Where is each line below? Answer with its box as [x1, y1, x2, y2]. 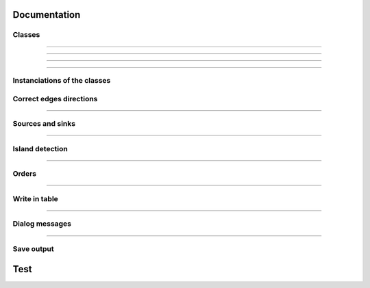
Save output [12, 244, 54, 253]
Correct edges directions [12, 94, 98, 103]
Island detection [12, 144, 68, 153]
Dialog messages [12, 219, 72, 228]
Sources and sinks [12, 119, 75, 129]
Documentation [12, 9, 81, 21]
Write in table [12, 194, 58, 203]
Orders [12, 169, 37, 179]
